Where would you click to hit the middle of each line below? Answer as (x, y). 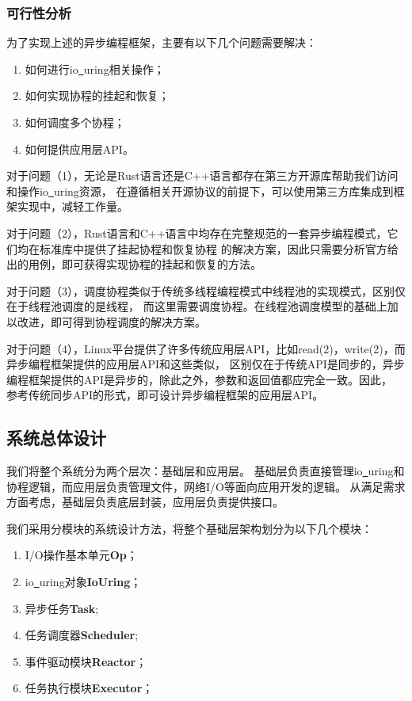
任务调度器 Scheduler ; (82, 635)
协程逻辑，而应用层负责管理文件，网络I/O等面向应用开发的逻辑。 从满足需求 (206, 486)
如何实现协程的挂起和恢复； (97, 95)
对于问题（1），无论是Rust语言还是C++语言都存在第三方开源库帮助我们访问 (202, 175)
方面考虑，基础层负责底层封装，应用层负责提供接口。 (145, 502)
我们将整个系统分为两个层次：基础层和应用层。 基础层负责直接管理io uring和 (206, 471)
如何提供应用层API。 (79, 149)
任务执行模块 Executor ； (89, 688)
